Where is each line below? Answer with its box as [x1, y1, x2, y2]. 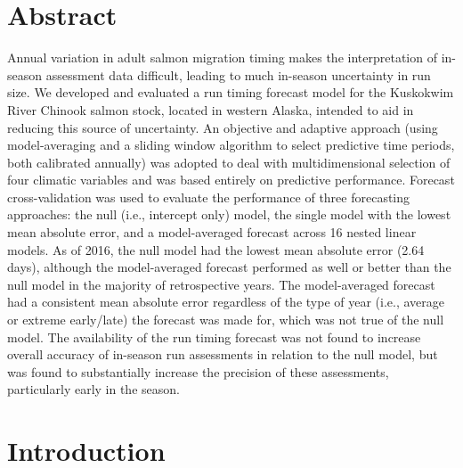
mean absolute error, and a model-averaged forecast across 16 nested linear [7, 223, 417, 242]
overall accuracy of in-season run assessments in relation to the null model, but [7, 345, 438, 364]
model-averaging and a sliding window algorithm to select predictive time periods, [7, 135, 455, 154]
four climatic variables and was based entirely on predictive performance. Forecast [7, 170, 455, 189]
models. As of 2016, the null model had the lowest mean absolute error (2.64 [7, 240, 425, 259]
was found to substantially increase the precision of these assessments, [7, 362, 389, 381]
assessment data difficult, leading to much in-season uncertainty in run [45, 65, 431, 84]
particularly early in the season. [7, 380, 180, 398]
